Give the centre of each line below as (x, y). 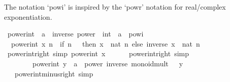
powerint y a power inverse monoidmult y (108, 63)
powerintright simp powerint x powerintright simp (98, 53)
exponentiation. (28, 16)
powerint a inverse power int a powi (75, 34)
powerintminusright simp (54, 73)
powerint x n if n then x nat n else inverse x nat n (105, 43)
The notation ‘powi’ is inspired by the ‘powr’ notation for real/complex (115, 7)
